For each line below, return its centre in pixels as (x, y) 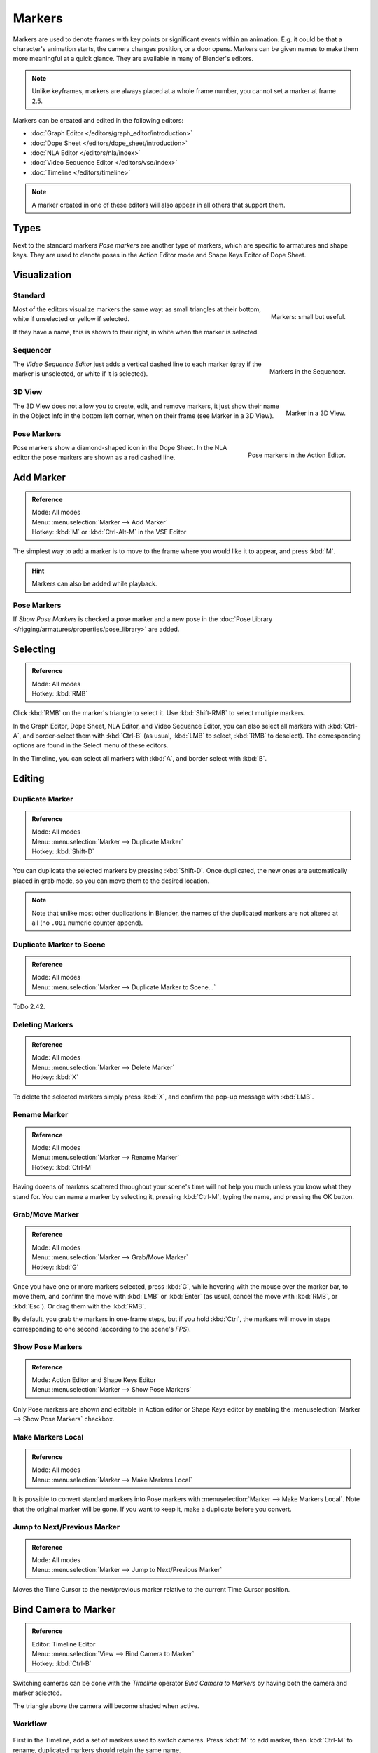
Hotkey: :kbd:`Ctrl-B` (62, 1664)
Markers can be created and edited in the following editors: (98, 120)
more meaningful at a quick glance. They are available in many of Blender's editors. (133, 59)
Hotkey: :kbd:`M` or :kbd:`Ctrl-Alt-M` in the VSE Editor (109, 532)
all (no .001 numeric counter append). (87, 923)
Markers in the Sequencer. (308, 371)
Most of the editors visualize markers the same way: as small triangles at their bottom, (137, 309)
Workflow (30, 1724)
